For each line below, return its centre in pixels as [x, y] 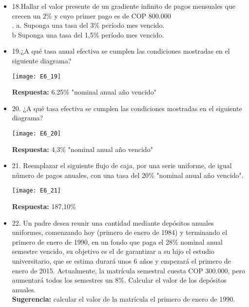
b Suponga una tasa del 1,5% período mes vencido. [88, 34]
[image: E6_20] [37, 134]
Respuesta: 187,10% [44, 206]
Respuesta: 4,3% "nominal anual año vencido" [82, 149]
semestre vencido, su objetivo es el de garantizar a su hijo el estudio [113, 251]
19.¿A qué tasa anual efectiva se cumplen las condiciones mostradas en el [121, 51]
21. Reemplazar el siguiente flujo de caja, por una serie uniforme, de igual [122, 165]
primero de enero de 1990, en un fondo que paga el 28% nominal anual [117, 241]
